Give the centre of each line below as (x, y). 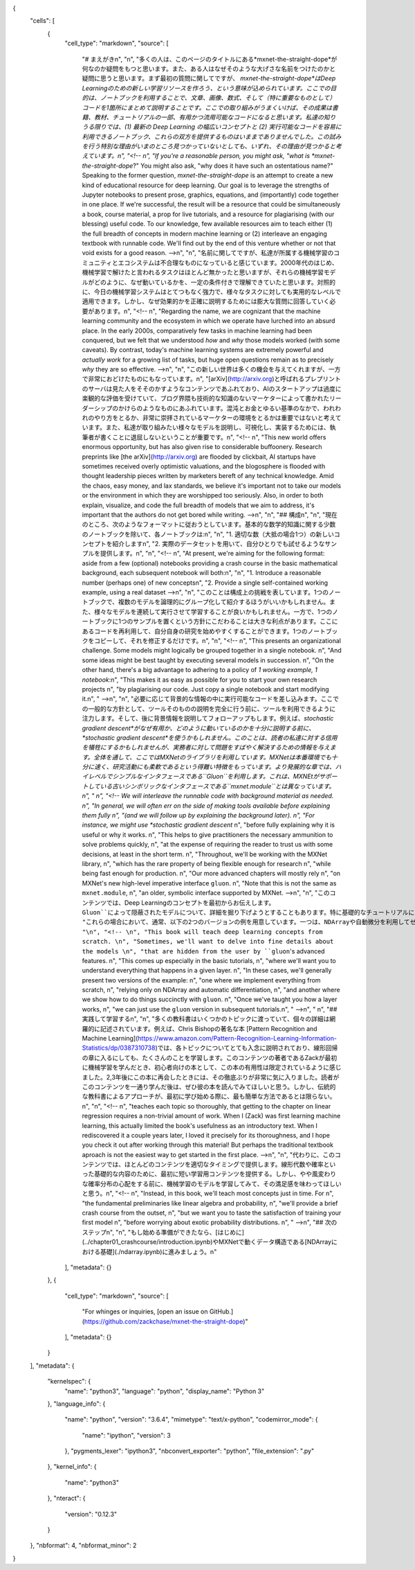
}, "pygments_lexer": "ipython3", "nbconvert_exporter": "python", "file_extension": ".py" (190, 1451)
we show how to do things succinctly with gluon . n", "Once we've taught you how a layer (210, 999)
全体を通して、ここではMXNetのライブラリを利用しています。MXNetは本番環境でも (213, 757)
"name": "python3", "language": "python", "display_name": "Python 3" (165, 1391)
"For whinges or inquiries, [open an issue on (145, 1312)
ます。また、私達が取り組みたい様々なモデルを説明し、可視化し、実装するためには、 (209, 427)
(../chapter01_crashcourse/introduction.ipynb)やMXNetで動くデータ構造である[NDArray (207, 1242)
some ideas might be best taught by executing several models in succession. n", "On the (208, 660)
